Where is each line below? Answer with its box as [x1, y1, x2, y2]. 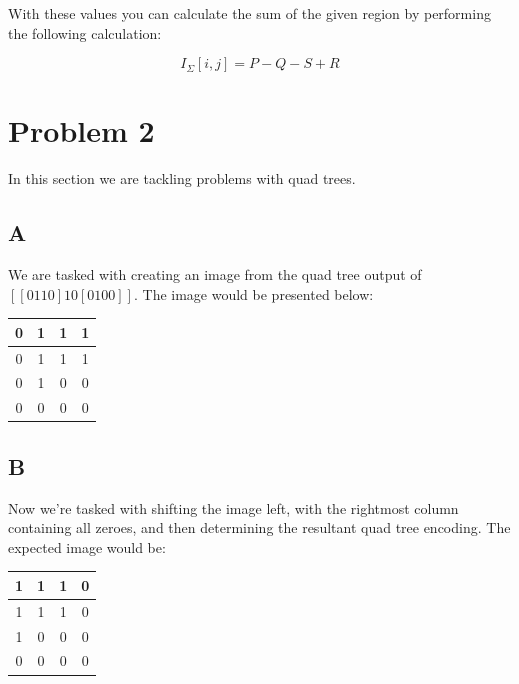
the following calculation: [8, 22, 162, 43]
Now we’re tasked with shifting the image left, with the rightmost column [8, 497, 459, 518]
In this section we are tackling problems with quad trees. [8, 168, 356, 189]
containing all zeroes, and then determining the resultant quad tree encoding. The [8, 517, 511, 538]
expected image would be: [8, 536, 166, 557]
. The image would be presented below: [133, 283, 374, 304]
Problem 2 [8, 110, 155, 151]
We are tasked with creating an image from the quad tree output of [8, 264, 422, 285]
